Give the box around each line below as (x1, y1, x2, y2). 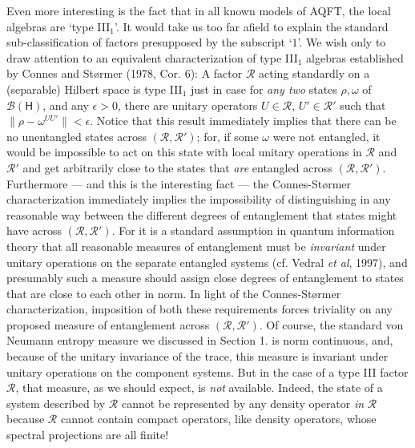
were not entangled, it (272, 127, 381, 144)
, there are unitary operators (117, 96, 258, 113)
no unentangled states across (6, 127, 147, 144)
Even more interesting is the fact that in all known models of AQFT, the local (6, 2, 391, 18)
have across (6, 222, 62, 239)
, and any (42, 96, 89, 113)
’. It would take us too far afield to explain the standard (114, 18, 389, 34)
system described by (6, 394, 106, 411)
